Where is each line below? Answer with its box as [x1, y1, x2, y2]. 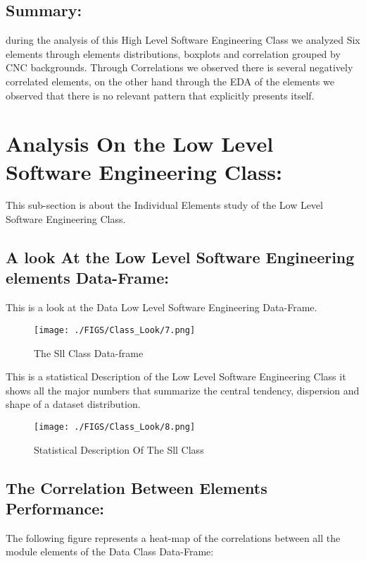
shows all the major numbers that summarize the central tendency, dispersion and [6, 382, 360, 397]
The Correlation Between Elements [6, 476, 267, 498]
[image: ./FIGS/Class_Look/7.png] [34, 325, 196, 335]
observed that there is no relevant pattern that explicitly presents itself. [6, 88, 315, 102]
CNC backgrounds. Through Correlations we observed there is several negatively [6, 60, 353, 75]
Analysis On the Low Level [6, 129, 274, 158]
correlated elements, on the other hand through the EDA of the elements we [6, 73, 334, 88]
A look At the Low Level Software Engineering [6, 246, 355, 268]
